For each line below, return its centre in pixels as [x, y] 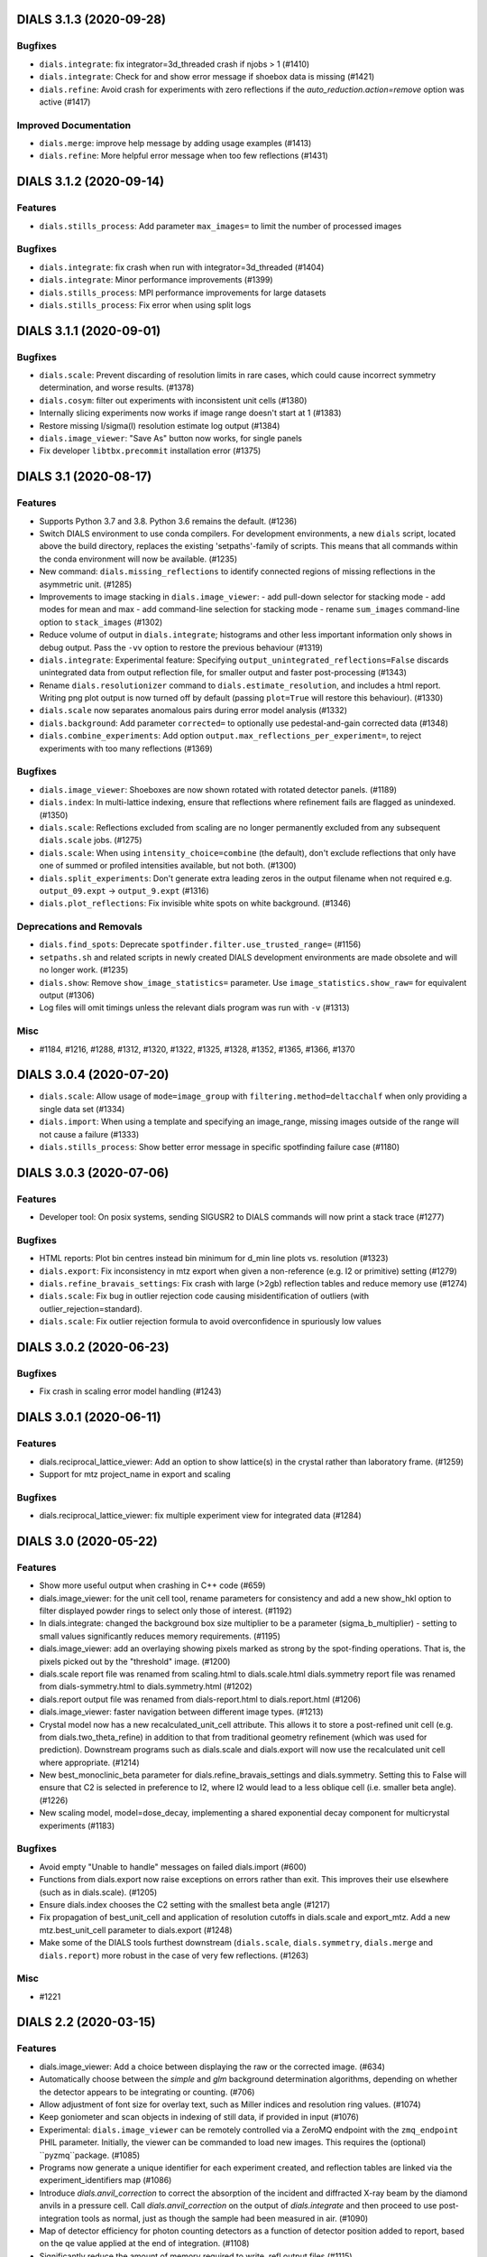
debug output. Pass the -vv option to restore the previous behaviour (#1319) [181, 647]
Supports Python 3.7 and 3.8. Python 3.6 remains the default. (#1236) [168, 521]
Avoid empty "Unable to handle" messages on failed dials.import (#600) [173, 1867]
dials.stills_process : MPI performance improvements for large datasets [183, 293]
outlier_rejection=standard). [91, 1308]
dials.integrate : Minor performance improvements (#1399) [156, 280]
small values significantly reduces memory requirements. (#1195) [160, 1636]
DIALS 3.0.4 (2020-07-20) [93, 1075]
